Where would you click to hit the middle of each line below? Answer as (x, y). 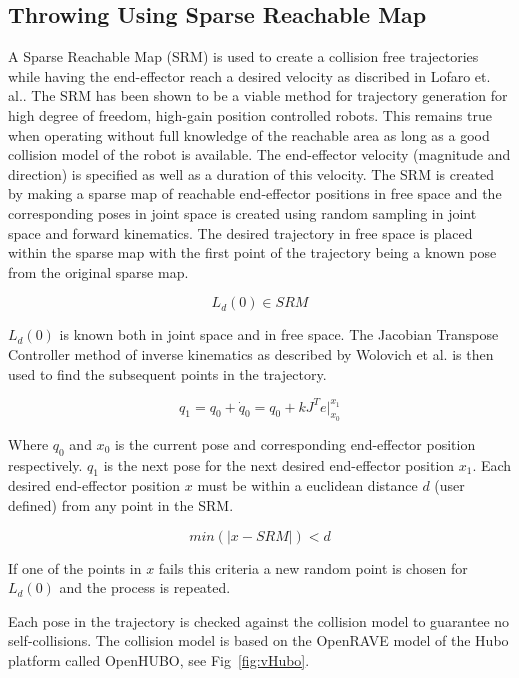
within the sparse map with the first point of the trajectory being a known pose (252, 252)
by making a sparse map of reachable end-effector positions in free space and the (255, 193)
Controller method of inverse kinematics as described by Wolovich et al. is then (251, 353)
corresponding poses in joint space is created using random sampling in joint (242, 212)
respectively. (45, 464)
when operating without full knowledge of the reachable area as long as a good (249, 134)
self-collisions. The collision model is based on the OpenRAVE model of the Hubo (258, 640)
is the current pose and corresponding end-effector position (295, 443)
